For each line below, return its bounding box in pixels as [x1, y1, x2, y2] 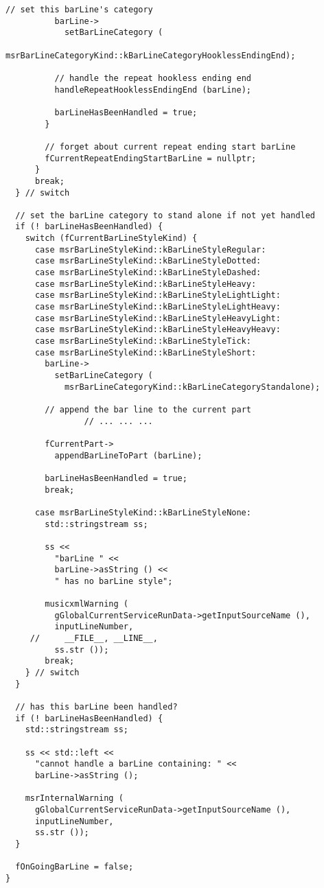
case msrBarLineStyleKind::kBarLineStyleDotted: [34, 256, 262, 266]
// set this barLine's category [5, 5, 153, 14]
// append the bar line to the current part [45, 404, 251, 414]
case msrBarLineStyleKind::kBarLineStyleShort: [34, 347, 257, 358]
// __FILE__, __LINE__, [30, 633, 158, 644]
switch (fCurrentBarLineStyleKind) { [25, 233, 198, 244]
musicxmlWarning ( [45, 599, 128, 609]
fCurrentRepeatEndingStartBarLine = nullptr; [45, 153, 257, 163]
